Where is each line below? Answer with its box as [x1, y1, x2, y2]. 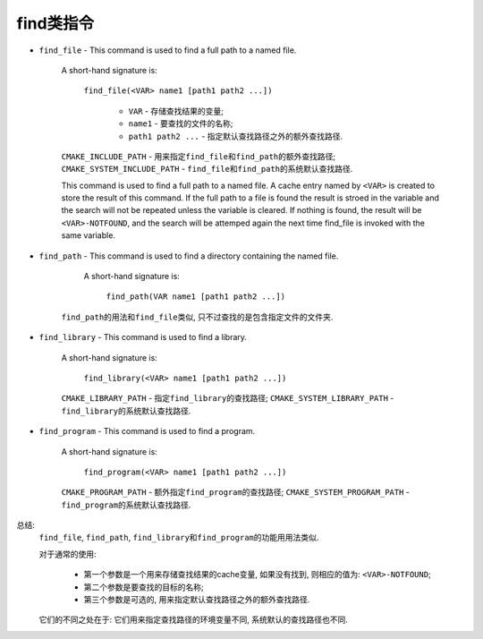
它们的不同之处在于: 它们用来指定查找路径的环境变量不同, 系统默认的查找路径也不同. [38, 614, 348, 626]
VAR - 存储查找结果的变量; [128, 106, 224, 116]
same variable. [61, 230, 116, 241]
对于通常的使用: [38, 549, 97, 559]
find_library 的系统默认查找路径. [61, 405, 191, 416]
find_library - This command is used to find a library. [38, 332, 248, 343]
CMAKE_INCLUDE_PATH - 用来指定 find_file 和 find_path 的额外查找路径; [61, 150, 335, 161]
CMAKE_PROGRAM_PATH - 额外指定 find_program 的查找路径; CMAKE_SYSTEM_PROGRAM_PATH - [61, 487, 411, 498]
